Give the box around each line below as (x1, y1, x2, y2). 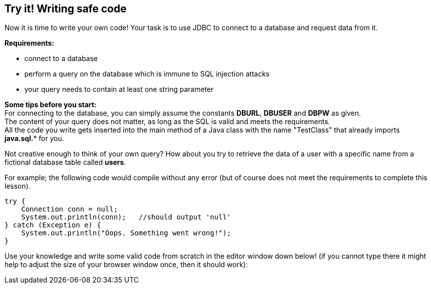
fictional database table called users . (4, 158, 126, 167)
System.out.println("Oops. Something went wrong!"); (21, 229, 231, 237)
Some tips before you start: (4, 100, 97, 109)
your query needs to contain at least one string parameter (24, 85, 214, 94)
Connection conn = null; (21, 205, 118, 214)
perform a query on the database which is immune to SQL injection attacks (24, 70, 270, 78)
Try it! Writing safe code (4, 2, 127, 15)
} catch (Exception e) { (4, 221, 101, 229)
